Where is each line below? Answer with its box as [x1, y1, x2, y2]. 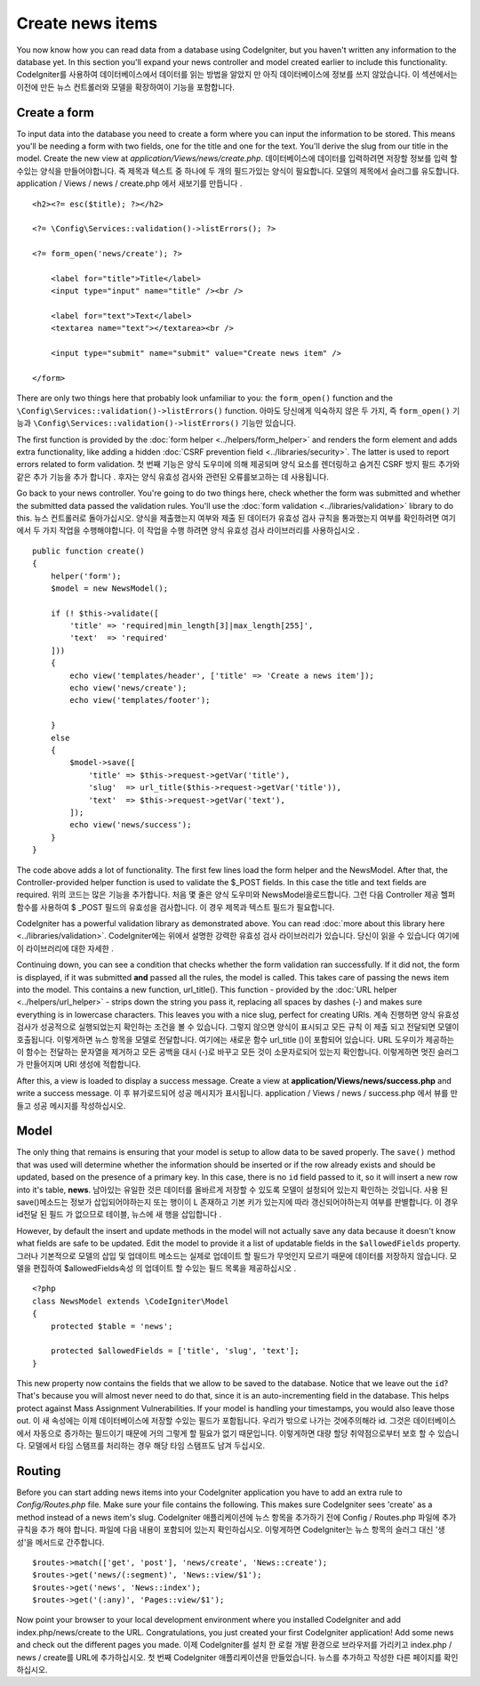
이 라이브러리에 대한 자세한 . [16, 943, 115, 954]
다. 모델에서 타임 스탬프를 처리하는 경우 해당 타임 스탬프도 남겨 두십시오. [16, 1440, 266, 1451]
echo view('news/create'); [69, 683, 188, 693]
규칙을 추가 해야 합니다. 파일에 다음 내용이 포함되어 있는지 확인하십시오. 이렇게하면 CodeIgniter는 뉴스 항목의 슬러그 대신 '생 [16, 1524, 445, 1535]
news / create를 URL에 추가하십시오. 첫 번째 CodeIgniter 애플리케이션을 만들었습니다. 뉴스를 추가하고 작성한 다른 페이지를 [16, 1651, 442, 1663]
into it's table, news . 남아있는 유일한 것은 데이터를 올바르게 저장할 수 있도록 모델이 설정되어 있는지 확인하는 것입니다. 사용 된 [16, 1184, 448, 1195]
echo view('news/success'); [69, 819, 192, 830]
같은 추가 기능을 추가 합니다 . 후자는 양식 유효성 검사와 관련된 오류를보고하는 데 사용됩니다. [16, 472, 329, 482]
